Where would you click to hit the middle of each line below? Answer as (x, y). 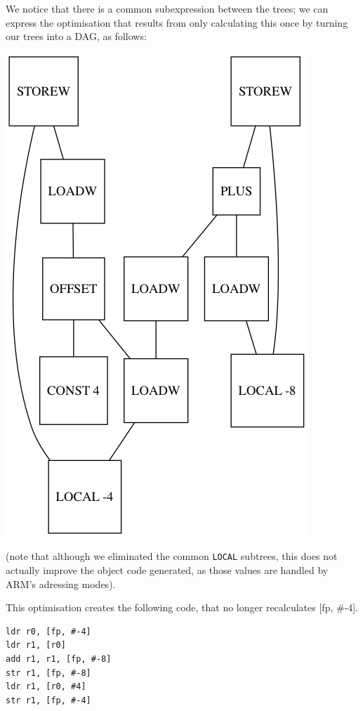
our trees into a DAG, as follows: (76, 36)
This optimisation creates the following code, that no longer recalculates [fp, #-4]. (182, 607)
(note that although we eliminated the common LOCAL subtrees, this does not (172, 556)
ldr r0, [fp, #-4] (48, 631)
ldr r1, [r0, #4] (46, 687)
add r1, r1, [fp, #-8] (59, 659)
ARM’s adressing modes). (61, 583)
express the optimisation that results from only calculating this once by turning (177, 22)
